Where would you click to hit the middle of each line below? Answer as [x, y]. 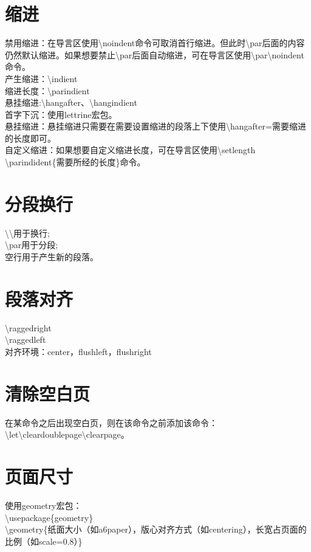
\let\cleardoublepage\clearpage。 [67, 434]
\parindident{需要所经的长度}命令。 [75, 162]
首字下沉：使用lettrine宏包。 [61, 114]
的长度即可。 [30, 138]
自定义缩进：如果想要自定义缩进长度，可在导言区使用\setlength [130, 150]
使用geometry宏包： [43, 505]
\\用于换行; [27, 233]
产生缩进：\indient [41, 78]
